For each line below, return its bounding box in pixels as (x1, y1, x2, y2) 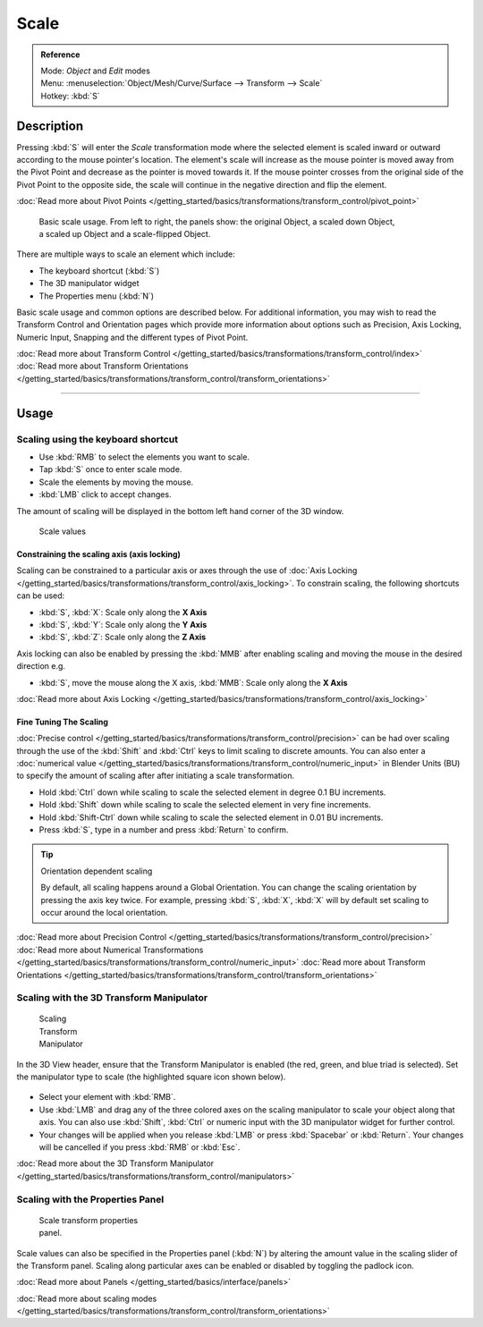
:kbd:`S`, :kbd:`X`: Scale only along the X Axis (38, 606, 208, 617)
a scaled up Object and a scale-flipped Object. (38, 228, 211, 239)
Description (16, 118, 84, 133)
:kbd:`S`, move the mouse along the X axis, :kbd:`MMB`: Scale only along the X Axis (38, 677, 348, 688)
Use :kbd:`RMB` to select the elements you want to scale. (38, 452, 250, 462)
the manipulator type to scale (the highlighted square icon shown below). (16, 1071, 286, 1082)
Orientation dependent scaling (40, 866, 153, 876)
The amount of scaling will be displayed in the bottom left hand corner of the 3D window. (16, 505, 344, 516)
